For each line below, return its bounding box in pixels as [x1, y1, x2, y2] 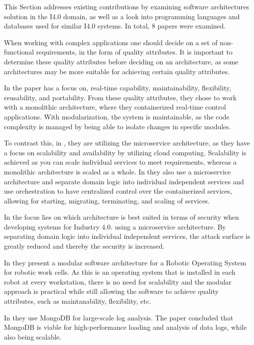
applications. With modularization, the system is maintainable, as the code [4, 111, 229, 121]
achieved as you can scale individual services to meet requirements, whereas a [4, 157, 237, 167]
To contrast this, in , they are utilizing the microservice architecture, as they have [4, 138, 250, 148]
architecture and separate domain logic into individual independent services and [4, 176, 244, 186]
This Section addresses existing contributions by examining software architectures [4, 1, 249, 11]
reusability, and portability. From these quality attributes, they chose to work [4, 92, 237, 102]
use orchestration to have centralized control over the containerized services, [4, 186, 232, 196]
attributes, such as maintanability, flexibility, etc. [4, 296, 152, 306]
